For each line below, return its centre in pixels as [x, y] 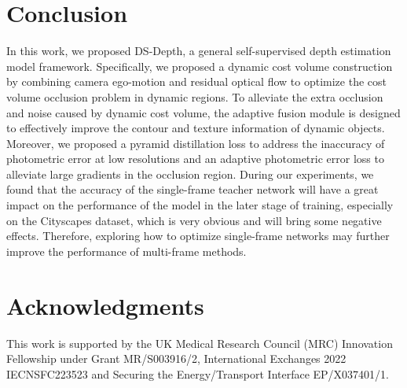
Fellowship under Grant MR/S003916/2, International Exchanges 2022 [176, 358]
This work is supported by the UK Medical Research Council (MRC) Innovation [200, 343]
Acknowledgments [105, 305]
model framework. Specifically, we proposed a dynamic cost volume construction [200, 66]
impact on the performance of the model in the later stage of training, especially [200, 205]
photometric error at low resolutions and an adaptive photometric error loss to [195, 159]
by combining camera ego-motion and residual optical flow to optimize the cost [196, 81]
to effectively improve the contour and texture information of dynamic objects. [196, 128]
